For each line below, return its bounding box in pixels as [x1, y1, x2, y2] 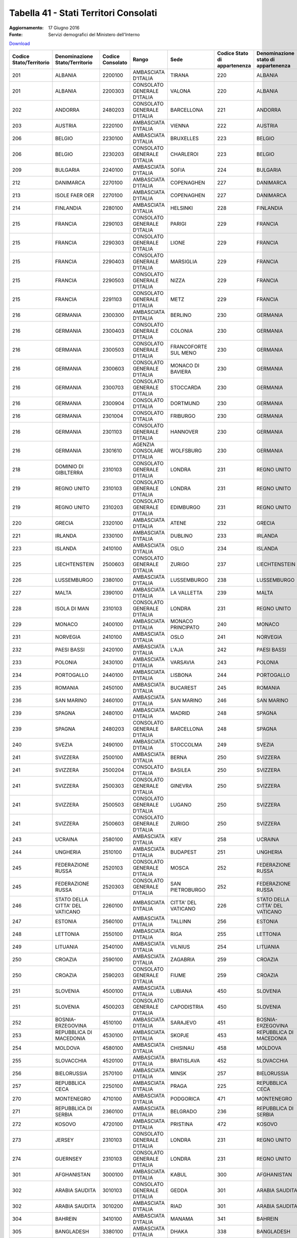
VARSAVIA [170, 659, 195, 666]
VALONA [170, 87, 191, 94]
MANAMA [170, 1215, 194, 1222]
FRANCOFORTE [170, 343, 207, 350]
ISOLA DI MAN [55, 605, 89, 612]
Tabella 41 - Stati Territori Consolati [9, 7, 157, 18]
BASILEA [170, 767, 191, 774]
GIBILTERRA [55, 469, 84, 476]
